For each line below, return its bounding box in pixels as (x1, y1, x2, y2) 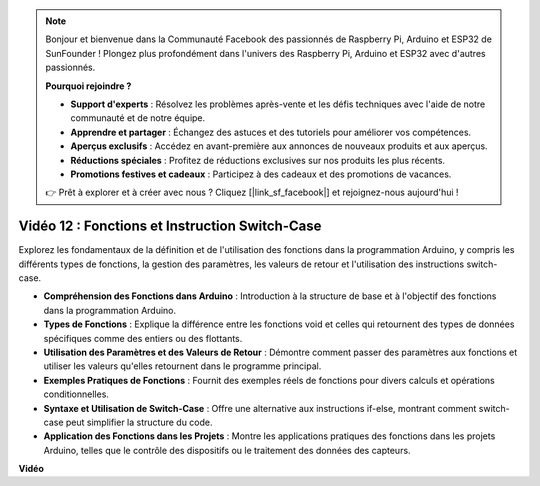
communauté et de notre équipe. (70, 112, 206, 124)
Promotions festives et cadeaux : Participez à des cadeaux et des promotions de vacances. (70, 168, 452, 180)
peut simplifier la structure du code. (65, 416, 214, 428)
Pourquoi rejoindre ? (45, 80, 132, 92)
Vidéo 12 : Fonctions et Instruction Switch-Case (18, 218, 322, 235)
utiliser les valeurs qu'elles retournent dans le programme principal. (43, 360, 322, 372)
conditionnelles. (43, 388, 110, 400)
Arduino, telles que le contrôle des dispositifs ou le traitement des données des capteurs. (43, 444, 411, 456)
